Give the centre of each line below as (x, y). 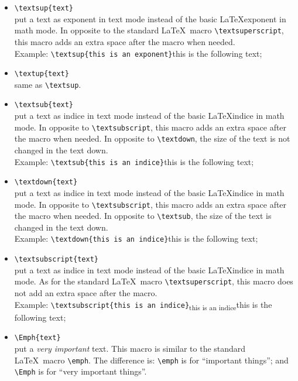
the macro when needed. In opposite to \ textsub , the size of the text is (143, 216)
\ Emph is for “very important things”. (81, 371)
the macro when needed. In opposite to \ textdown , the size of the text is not (152, 138)
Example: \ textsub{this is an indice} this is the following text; (134, 161)
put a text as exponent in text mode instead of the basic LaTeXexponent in (150, 18)
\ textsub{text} (44, 105)
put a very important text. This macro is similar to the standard (130, 348)
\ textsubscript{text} (56, 260)
